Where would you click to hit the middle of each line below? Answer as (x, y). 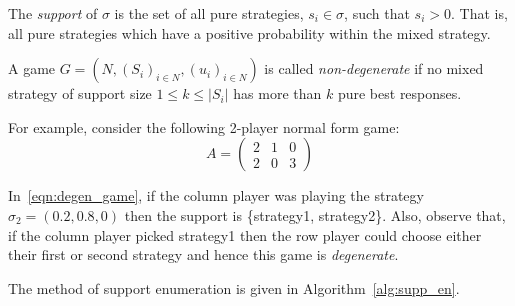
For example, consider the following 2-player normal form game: (204, 126)
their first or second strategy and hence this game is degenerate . (203, 254)
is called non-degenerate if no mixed (374, 68)
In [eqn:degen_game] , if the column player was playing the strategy (216, 195)
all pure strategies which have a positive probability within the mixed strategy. (249, 32)
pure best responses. (399, 93)
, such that (377, 13)
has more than (277, 93)
